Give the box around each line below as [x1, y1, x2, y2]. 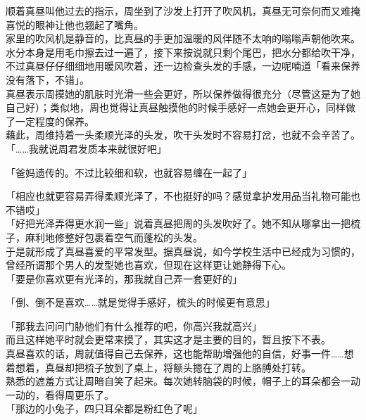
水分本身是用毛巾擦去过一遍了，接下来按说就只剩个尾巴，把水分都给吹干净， [6, 44, 360, 59]
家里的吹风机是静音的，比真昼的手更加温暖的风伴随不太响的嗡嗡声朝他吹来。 [6, 31, 360, 46]
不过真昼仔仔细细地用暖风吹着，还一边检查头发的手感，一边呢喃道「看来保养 [6, 58, 360, 73]
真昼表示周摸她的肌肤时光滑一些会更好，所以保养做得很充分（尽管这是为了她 [6, 86, 360, 101]
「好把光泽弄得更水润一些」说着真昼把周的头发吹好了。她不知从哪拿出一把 [6, 216, 351, 231]
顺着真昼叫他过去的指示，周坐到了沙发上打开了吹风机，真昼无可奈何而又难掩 [6, 4, 360, 18]
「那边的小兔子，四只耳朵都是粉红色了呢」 [6, 401, 203, 416]
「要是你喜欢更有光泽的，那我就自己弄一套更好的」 [6, 271, 242, 286]
